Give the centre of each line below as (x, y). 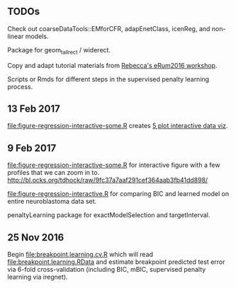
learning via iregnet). (38, 277)
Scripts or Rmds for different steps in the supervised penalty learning (108, 79)
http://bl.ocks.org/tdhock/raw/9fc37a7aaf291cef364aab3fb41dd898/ (108, 180)
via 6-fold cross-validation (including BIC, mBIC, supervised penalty (107, 270)
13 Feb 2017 (34, 109)
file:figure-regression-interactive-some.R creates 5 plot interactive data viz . (118, 126)
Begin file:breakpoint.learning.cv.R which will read (80, 255)
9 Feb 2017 (32, 148)
